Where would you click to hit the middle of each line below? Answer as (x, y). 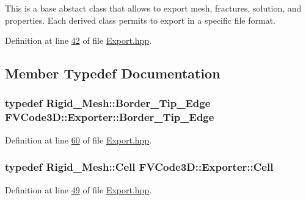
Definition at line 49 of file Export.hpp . (78, 189)
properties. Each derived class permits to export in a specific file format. (140, 20)
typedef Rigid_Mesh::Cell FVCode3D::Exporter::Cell (139, 167)
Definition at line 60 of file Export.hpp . (78, 140)
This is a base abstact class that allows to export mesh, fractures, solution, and (153, 8)
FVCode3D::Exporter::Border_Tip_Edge (110, 117)
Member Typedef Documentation (113, 73)
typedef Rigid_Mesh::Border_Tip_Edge (108, 103)
